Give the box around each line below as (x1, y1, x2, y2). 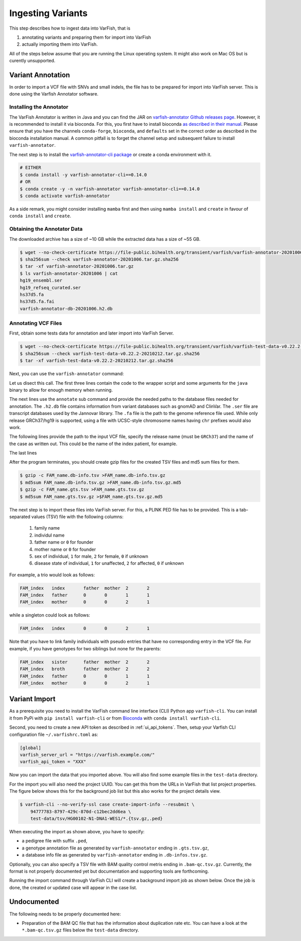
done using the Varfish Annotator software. (9, 91, 99, 97)
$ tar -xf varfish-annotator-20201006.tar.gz (20, 264, 134, 269)
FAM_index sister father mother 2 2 (20, 659, 150, 665)
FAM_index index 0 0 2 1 (20, 626, 150, 631)
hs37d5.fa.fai (20, 299, 55, 304)
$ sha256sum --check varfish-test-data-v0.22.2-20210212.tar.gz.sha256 (20, 351, 200, 357)
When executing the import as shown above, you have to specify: (9, 828, 145, 834)
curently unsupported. (9, 58, 56, 64)
